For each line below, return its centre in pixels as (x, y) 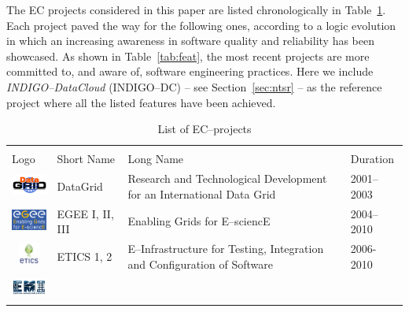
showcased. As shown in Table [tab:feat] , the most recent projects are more (188, 56)
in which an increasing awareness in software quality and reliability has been (190, 41)
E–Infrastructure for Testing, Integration (226, 248)
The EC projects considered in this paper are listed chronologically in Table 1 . (196, 9)
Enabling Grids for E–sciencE (199, 221)
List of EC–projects (204, 129)
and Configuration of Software (200, 264)
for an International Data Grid (202, 193)
